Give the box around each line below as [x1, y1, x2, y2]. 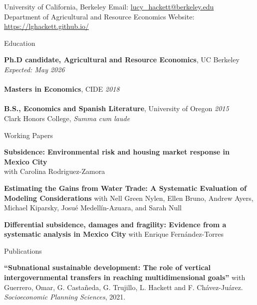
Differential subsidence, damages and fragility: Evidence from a [4, 219, 227, 229]
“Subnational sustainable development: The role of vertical [4, 262, 211, 273]
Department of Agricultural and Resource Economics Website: [4, 11, 195, 21]
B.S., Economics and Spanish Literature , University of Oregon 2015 [4, 103, 229, 114]
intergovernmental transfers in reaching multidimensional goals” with [4, 272, 246, 283]
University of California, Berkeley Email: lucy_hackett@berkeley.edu [4, 1, 214, 11]
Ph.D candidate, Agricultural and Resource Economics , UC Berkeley [4, 54, 240, 65]
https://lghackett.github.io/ [4, 21, 89, 31]
